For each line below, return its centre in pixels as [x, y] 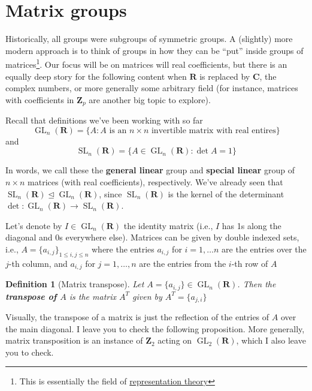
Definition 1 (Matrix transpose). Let [75, 284]
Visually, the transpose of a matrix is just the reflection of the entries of [137, 317]
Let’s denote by [34, 225]
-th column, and [38, 263]
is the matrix [93, 296]
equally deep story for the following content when [96, 76]
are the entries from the [183, 263]
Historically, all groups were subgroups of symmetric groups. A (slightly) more [149, 39]
